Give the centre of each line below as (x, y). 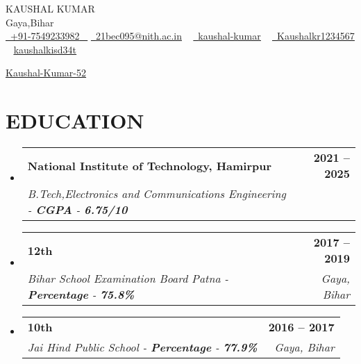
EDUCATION (75, 121)
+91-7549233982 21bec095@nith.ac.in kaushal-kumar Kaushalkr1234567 (183, 36)
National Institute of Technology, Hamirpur (150, 165)
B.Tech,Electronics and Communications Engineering (157, 194)
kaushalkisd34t (45, 49)
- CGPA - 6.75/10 (77, 210)
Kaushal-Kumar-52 (46, 73)
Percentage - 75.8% (81, 295)
